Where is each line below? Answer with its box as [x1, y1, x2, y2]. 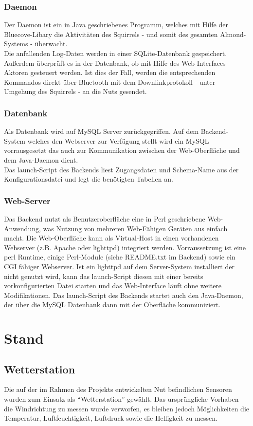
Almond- [220, 29, 246, 39]
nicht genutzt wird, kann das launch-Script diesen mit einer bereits [4, 271, 203, 281]
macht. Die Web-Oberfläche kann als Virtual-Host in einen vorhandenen [4, 233, 219, 243]
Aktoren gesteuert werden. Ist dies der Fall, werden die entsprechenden [4, 67, 216, 77]
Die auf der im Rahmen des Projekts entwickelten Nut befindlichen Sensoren [4, 384, 232, 394]
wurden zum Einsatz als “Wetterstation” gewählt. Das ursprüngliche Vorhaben [4, 394, 239, 404]
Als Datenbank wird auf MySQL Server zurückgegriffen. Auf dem [4, 126, 199, 136]
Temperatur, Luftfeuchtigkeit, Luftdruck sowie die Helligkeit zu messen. [4, 413, 218, 423]
